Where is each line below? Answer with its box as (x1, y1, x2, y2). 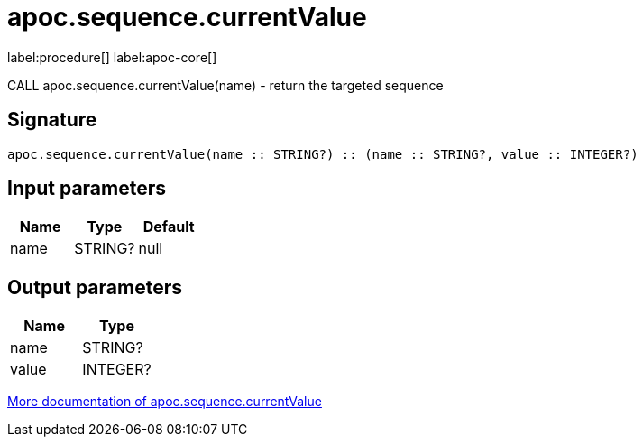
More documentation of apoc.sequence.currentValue (7, 393, 322, 410)
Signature (7, 108, 97, 132)
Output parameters (7, 275, 182, 299)
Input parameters (7, 177, 167, 200)
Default (142, 217, 195, 236)
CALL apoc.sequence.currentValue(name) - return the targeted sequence (7, 77, 444, 93)
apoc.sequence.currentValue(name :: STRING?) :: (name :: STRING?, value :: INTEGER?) (7, 146, 638, 162)
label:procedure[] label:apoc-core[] (7, 49, 217, 65)
